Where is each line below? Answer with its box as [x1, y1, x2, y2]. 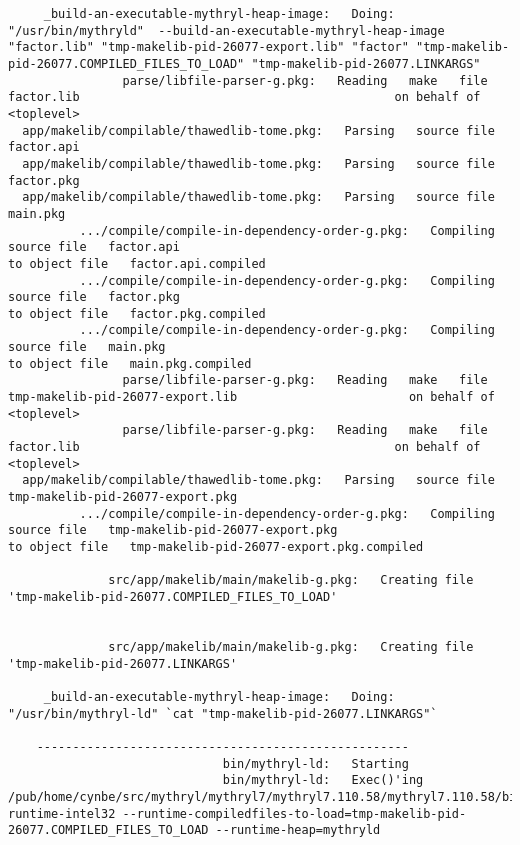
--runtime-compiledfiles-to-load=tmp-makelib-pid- [122, 806, 467, 821]
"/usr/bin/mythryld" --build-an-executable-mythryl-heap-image [8, 23, 445, 38]
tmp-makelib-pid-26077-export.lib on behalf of [8, 390, 495, 405]
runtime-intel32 [8, 806, 116, 821]
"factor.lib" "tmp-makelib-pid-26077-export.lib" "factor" [8, 40, 409, 55]
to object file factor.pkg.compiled [8, 306, 266, 321]
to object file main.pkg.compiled [8, 356, 252, 371]
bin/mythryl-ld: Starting [222, 756, 409, 771]
